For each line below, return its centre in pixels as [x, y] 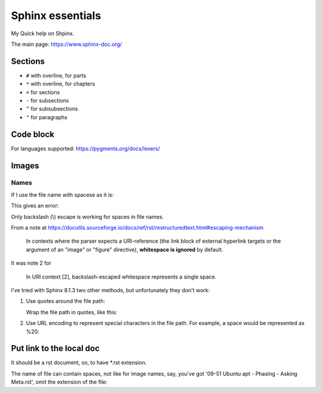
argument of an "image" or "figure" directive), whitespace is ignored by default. [125, 249]
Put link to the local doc [55, 349]
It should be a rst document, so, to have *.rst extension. [79, 363]
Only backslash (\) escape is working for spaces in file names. [87, 216]
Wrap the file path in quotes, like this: [72, 312]
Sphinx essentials [56, 16]
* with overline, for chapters [61, 84]
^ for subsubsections [52, 109]
